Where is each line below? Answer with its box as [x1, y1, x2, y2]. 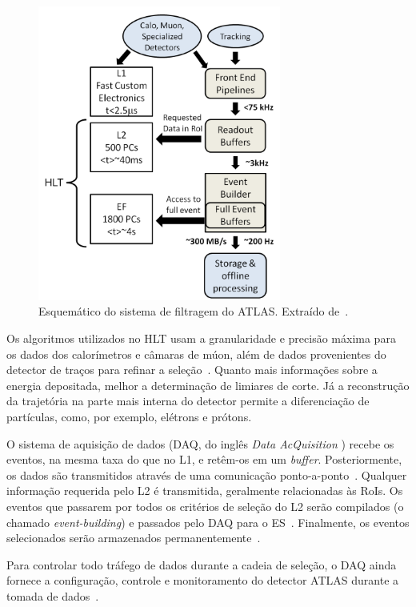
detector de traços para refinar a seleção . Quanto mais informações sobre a [6, 361, 378, 378]
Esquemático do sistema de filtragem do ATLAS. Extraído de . [38, 303, 349, 320]
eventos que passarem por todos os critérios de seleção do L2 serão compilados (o [6, 497, 404, 514]
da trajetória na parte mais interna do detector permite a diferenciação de [6, 392, 370, 409]
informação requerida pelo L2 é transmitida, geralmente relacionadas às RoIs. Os [6, 482, 403, 499]
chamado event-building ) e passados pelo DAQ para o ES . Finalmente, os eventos [6, 513, 410, 530]
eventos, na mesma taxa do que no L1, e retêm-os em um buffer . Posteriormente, [6, 451, 402, 468]
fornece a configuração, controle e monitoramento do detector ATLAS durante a [6, 572, 399, 589]
